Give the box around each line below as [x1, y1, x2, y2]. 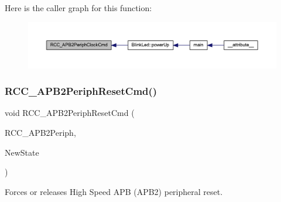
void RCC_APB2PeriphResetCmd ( [5, 107, 135, 119]
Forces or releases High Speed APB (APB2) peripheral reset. [5, 185, 223, 197]
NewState [5, 146, 39, 158]
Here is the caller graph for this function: [5, 2, 152, 13]
